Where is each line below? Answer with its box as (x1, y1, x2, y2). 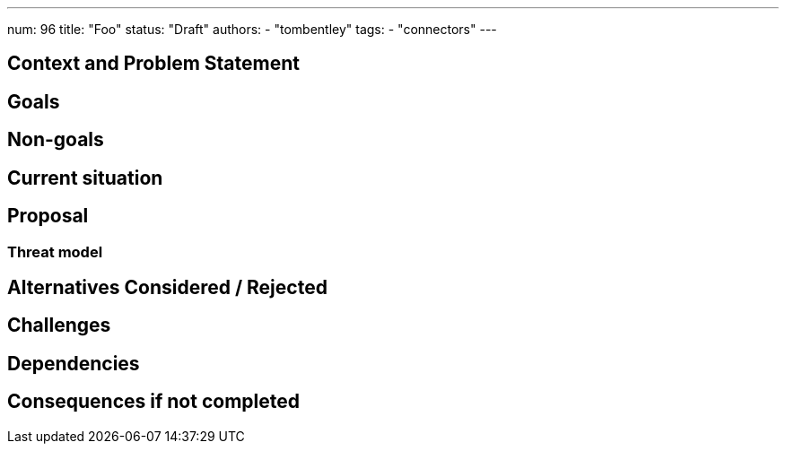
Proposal (7, 204, 89, 228)
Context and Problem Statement (7, 52, 300, 75)
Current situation (7, 166, 163, 189)
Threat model (7, 242, 103, 261)
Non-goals (7, 128, 104, 152)
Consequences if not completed (7, 390, 300, 413)
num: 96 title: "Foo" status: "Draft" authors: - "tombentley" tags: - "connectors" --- (7, 22, 497, 37)
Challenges (7, 314, 111, 337)
